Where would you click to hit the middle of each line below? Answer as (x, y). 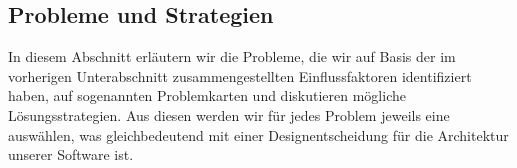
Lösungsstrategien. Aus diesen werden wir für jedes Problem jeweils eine (229, 114)
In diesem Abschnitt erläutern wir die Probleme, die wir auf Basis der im (232, 56)
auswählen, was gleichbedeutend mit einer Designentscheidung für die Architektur (258, 134)
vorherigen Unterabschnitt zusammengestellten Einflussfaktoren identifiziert (240, 75)
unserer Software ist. (71, 154)
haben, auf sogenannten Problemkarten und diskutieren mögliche (207, 95)
